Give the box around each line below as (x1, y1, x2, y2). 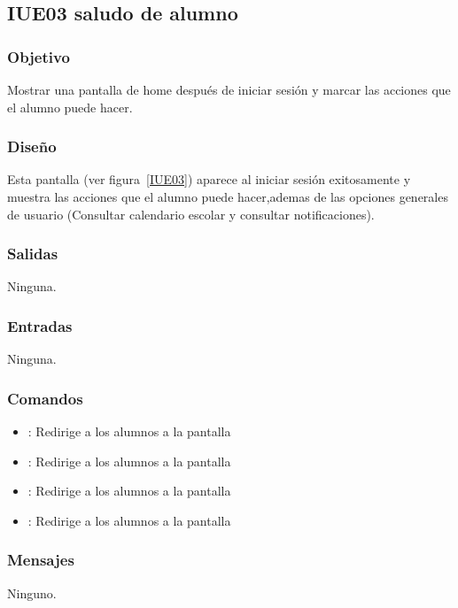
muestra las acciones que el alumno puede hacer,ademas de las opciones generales (7, 188, 448, 205)
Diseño (7, 135, 57, 158)
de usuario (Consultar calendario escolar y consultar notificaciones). (7, 204, 375, 223)
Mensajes (7, 549, 74, 571)
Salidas (7, 242, 58, 265)
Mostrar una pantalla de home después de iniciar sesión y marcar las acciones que (7, 81, 451, 98)
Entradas (7, 314, 73, 336)
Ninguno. (7, 583, 57, 602)
